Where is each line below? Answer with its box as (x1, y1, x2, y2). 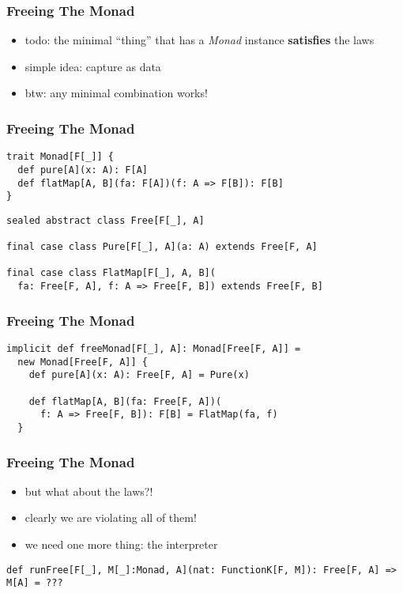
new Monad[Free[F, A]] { (17, 356, 148, 368)
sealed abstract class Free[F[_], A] (6, 214, 205, 226)
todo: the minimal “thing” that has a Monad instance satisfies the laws (24, 32, 375, 48)
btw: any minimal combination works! (24, 85, 208, 101)
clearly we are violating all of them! (24, 509, 197, 526)
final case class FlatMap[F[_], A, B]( (6, 267, 216, 279)
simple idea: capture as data (24, 58, 161, 74)
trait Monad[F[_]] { (6, 151, 115, 163)
